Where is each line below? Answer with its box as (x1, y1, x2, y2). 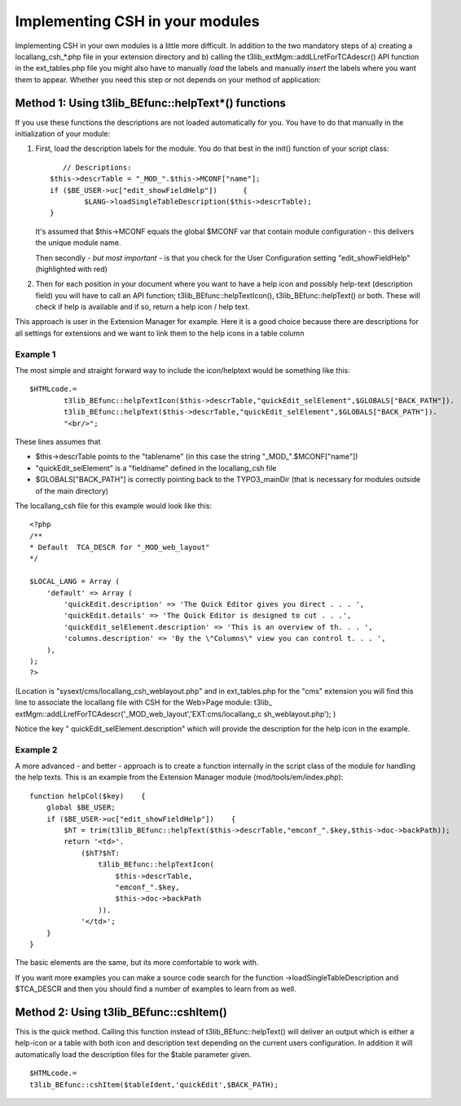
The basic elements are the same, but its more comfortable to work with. (15, 958, 259, 968)
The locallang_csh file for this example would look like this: (15, 501, 212, 511)
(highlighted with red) (35, 264, 108, 274)
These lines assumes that (15, 437, 101, 446)
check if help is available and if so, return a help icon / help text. (35, 302, 250, 312)
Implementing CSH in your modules (15, 12, 260, 30)
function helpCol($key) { (29, 791, 146, 801)
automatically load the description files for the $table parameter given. (15, 1049, 252, 1059)
